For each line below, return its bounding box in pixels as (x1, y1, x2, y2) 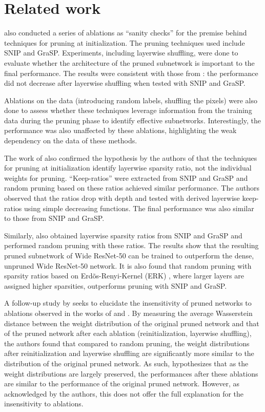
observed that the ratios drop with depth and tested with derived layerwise (4, 193, 240, 203)
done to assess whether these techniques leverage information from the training (4, 105, 252, 116)
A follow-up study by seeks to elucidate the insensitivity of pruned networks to (4, 297, 252, 308)
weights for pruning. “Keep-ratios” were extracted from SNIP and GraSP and (4, 172, 248, 183)
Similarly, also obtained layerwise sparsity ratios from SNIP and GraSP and (4, 230, 242, 240)
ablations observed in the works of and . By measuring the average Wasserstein (4, 307, 253, 318)
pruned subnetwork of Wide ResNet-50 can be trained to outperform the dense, (4, 250, 254, 260)
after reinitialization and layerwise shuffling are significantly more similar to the (4, 348, 254, 359)
